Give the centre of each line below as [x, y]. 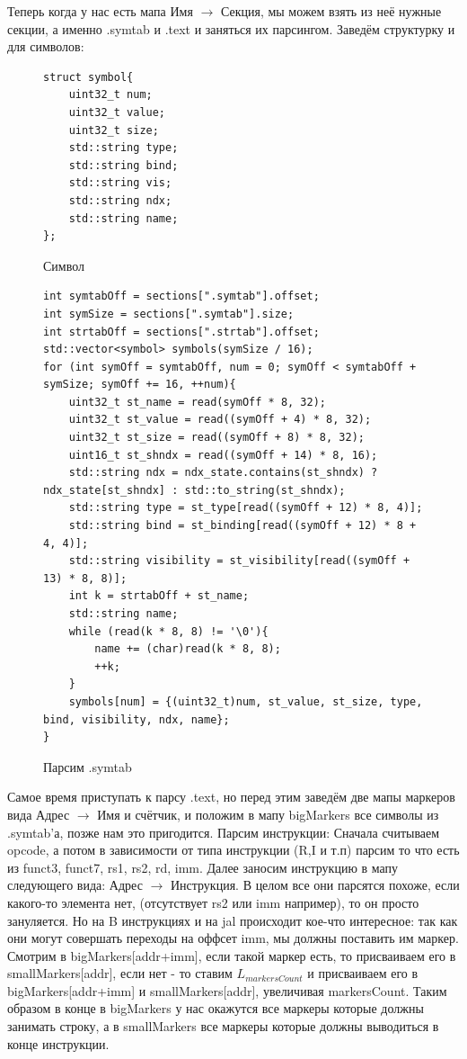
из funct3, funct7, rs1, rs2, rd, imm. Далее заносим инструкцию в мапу [203, 867]
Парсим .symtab [88, 766]
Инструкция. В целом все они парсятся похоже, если [315, 885]
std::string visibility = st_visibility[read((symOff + [239, 561]
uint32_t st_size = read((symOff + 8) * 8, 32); [216, 438]
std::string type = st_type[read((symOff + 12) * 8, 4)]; [246, 508]
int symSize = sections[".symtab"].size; [169, 314]
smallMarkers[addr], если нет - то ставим [120, 973]
